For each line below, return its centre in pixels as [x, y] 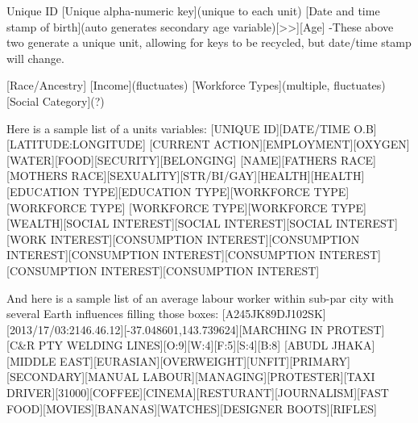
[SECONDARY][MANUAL [73, 377]
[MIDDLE [31, 360]
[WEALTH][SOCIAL [58, 223]
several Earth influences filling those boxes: [113, 314]
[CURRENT [180, 144]
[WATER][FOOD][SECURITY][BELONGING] [122, 159]
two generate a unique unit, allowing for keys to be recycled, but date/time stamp [209, 42]
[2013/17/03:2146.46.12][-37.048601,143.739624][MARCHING [157, 329]
